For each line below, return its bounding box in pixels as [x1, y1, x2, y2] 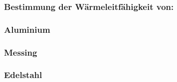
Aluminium [4, 23, 50, 35]
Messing [4, 46, 37, 58]
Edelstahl [4, 69, 42, 81]
